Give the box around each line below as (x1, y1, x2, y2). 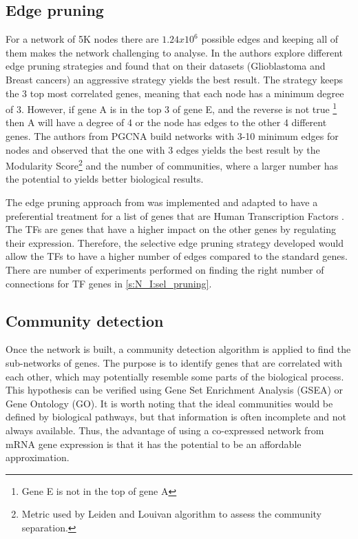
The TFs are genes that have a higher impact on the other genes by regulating (6, 222, 337, 236)
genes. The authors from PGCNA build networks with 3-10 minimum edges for (6, 129, 339, 143)
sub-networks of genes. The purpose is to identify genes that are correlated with (6, 356, 343, 369)
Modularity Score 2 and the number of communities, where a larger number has (6, 156, 339, 172)
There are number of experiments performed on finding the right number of (6, 263, 324, 277)
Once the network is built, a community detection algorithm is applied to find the (6, 342, 351, 356)
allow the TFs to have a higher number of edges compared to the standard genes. (6, 249, 348, 263)
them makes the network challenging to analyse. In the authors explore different (6, 45, 343, 59)
